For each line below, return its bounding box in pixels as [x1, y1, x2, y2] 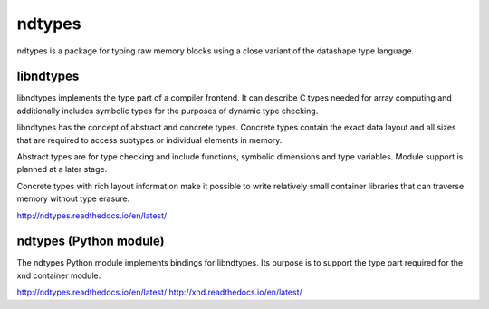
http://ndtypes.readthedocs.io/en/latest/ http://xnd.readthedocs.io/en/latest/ [16, 286, 302, 298]
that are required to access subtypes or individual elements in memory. [16, 134, 283, 145]
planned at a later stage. [16, 164, 108, 175]
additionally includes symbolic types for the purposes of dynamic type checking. [16, 105, 319, 116]
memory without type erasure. [16, 193, 130, 204]
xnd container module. [16, 270, 101, 281]
